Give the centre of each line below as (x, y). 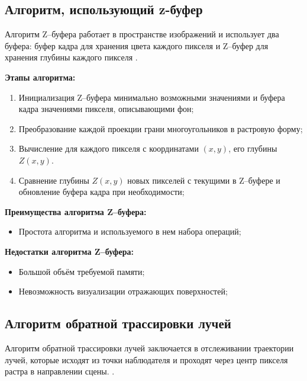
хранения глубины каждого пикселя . (71, 57)
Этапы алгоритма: (40, 77)
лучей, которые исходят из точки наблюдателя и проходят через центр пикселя (146, 359)
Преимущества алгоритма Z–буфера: (76, 211)
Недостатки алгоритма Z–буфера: (69, 251)
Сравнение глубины (54, 180)
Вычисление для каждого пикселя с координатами (109, 148)
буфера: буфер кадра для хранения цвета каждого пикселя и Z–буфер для (137, 45)
